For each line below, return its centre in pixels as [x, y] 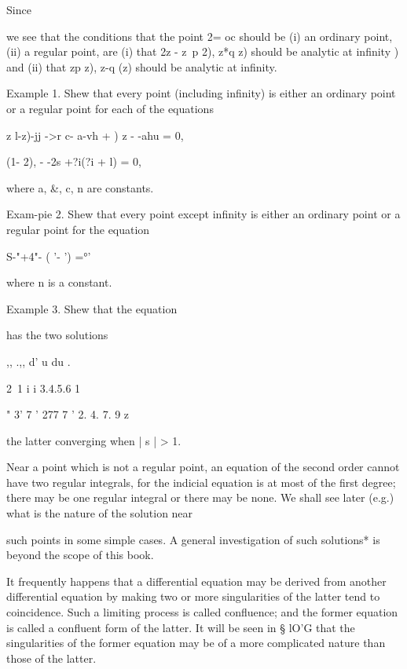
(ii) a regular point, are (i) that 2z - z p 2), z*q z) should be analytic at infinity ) [203, 51]
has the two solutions [57, 335]
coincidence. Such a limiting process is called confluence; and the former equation [202, 612]
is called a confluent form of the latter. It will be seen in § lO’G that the [181, 627]
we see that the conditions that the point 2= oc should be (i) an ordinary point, [200, 36]
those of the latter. [51, 658]
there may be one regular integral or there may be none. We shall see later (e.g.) [200, 497]
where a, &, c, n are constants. [80, 187]
